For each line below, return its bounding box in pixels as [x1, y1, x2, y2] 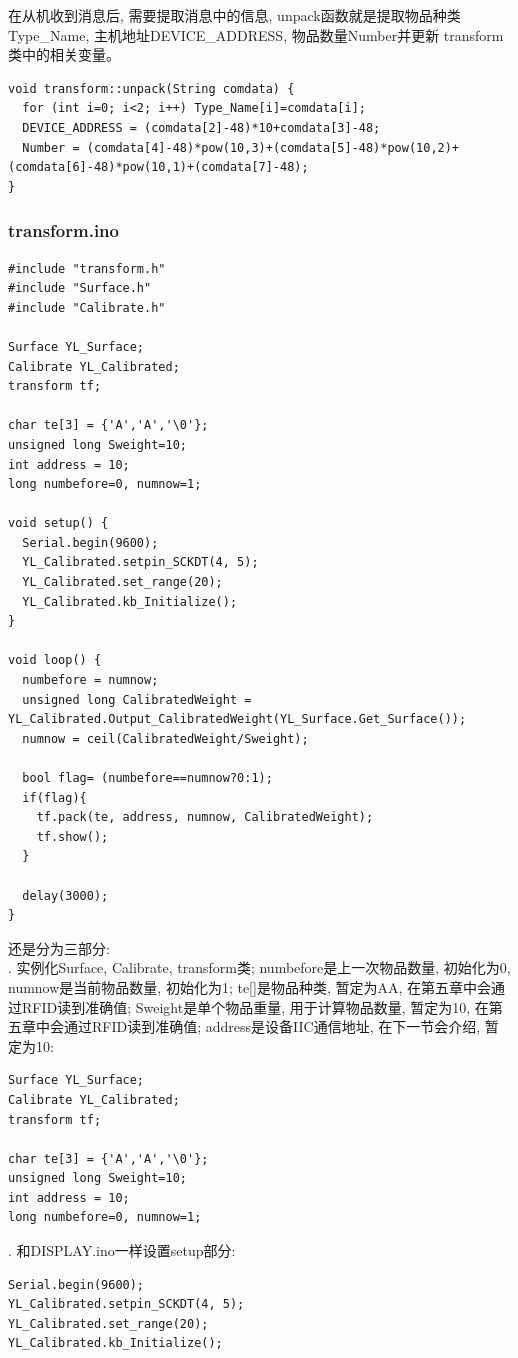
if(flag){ [22, 790, 87, 805]
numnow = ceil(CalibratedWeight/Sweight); [22, 731, 309, 746]
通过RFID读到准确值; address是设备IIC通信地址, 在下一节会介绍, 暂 [63, 1016, 499, 1037]
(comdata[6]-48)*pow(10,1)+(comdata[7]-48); [8, 160, 309, 175]
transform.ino [8, 218, 119, 243]
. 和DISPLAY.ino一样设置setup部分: [8, 1240, 236, 1261]
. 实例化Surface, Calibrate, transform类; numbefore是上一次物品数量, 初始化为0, [8, 957, 511, 978]
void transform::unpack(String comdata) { [8, 81, 295, 96]
